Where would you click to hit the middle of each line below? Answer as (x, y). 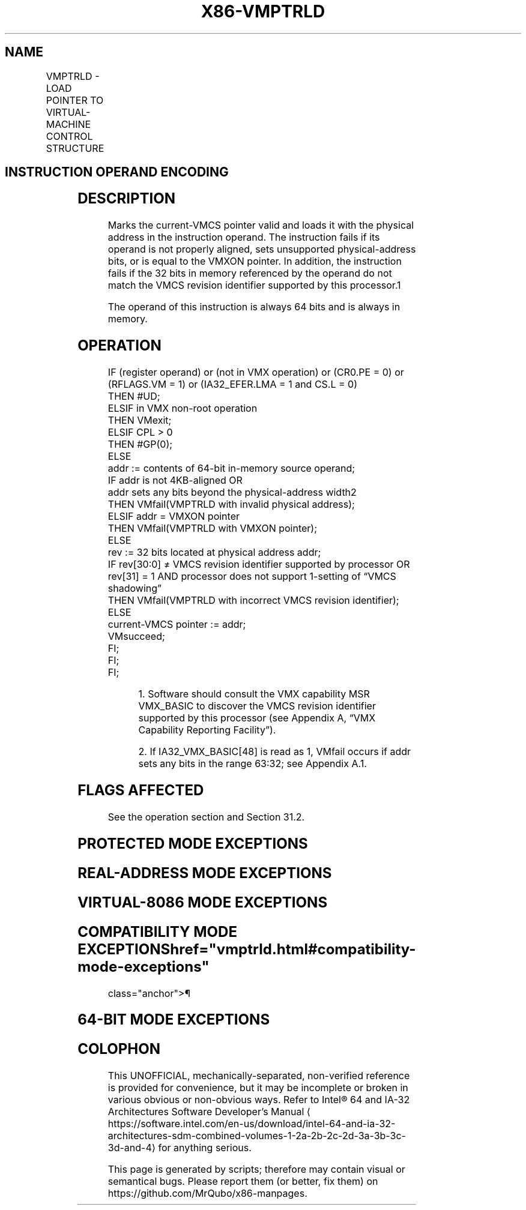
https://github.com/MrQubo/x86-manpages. (207, 1193)
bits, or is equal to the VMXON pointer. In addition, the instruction (255, 261)
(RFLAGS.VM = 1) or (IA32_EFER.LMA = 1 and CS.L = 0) (233, 384)
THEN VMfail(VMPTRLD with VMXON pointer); (213, 528)
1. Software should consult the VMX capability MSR (254, 694)
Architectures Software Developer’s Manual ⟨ (209, 1112)
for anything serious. (205, 1148)
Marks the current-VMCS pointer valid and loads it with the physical (261, 225)
